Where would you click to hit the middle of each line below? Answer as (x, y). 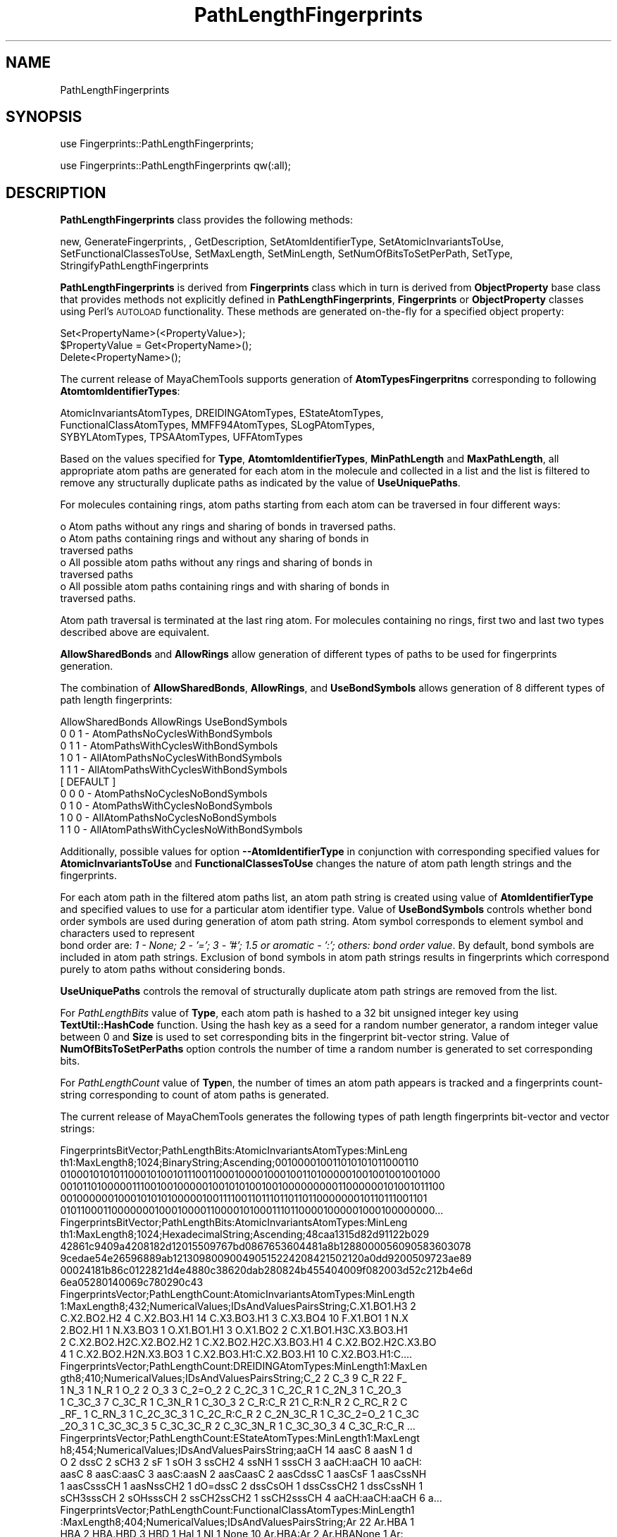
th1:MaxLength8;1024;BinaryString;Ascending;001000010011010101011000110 (239, 1163)
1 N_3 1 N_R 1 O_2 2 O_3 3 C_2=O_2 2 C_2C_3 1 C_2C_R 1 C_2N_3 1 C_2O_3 (231, 1390)
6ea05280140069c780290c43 (132, 1282)
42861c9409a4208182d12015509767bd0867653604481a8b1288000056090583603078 (266, 1247)
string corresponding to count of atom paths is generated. (195, 1095)
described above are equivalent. (135, 632)
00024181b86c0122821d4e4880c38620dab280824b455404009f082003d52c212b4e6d (267, 1270)
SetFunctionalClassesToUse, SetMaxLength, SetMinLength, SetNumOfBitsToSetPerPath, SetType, (287, 254)
